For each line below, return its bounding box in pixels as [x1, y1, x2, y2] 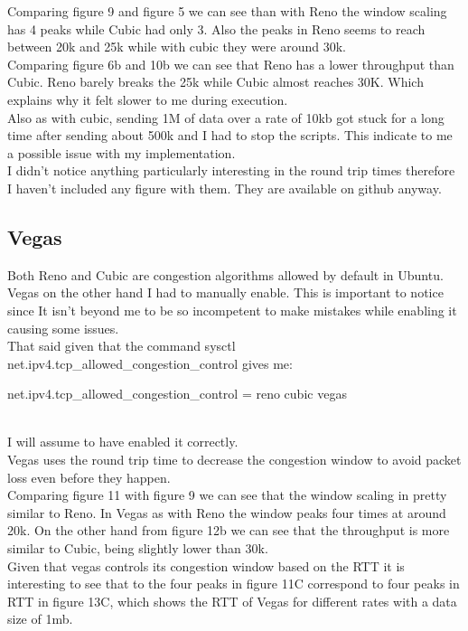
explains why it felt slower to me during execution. [7, 89, 288, 108]
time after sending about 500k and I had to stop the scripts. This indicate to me [7, 126, 453, 145]
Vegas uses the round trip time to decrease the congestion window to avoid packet [7, 450, 462, 469]
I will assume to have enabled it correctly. [7, 432, 239, 451]
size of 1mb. [7, 609, 73, 628]
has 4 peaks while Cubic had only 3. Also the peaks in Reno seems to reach [7, 19, 426, 38]
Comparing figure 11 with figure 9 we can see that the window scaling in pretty [7, 485, 447, 504]
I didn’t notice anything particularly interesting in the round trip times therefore [7, 161, 455, 180]
